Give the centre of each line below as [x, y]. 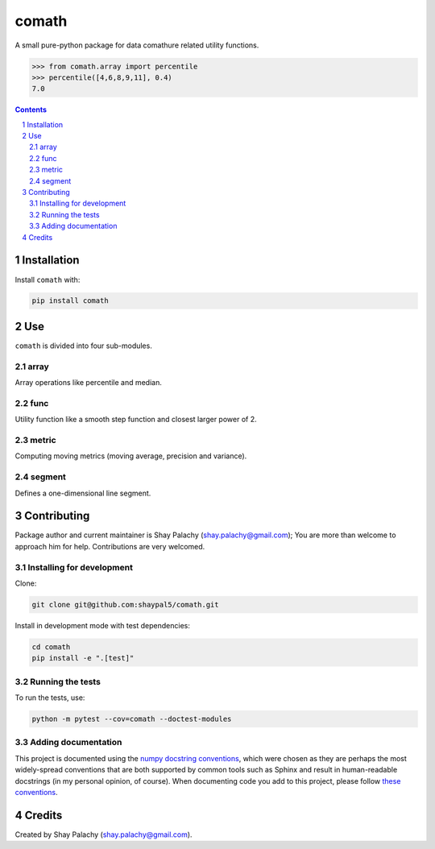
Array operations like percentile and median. [89, 383]
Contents [31, 110]
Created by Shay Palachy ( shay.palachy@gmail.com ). [104, 835]
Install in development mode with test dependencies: [103, 625]
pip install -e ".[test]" [83, 658]
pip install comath [70, 301]
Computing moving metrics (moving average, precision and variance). [131, 456]
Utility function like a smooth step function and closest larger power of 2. [136, 420]
